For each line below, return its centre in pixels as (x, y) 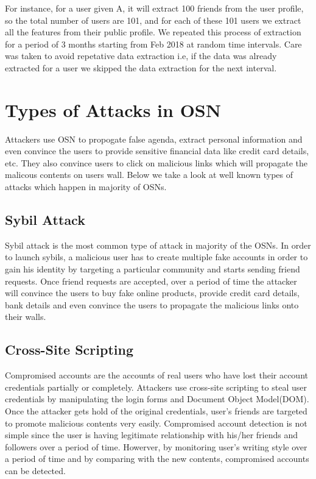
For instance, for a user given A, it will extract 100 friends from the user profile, (154, 8)
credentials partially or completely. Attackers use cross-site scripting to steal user (156, 387)
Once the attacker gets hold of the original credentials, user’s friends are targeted (156, 411)
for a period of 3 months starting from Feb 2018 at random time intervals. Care (153, 44)
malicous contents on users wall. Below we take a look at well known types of (149, 175)
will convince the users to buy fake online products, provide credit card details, (152, 293)
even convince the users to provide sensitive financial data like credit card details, (157, 151)
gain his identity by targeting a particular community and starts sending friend (153, 269)
